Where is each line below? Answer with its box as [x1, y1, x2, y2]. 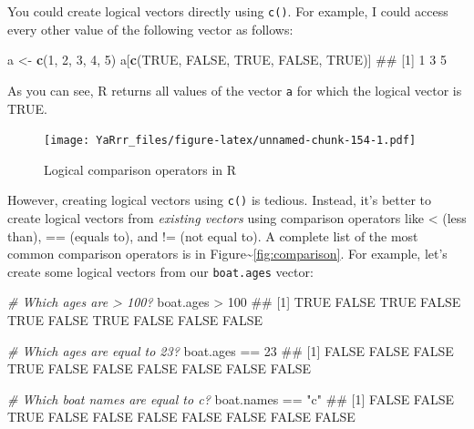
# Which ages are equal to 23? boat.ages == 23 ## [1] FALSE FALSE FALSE [7, 341, 454, 360]
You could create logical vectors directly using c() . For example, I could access [7, 2, 448, 20]
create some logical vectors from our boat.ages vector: [7, 261, 314, 281]
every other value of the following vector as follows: [7, 19, 294, 38]
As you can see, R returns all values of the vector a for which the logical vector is [7, 80, 462, 99]
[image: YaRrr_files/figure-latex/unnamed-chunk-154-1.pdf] [44, 134, 417, 148]
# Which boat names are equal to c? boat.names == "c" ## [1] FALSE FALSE [7, 389, 455, 408]
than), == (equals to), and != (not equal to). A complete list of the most [7, 226, 418, 245]
